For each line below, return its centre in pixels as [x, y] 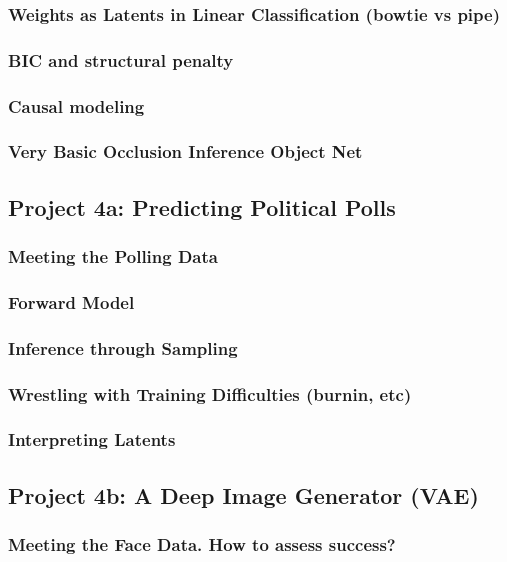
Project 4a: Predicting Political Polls [202, 206]
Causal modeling [76, 105]
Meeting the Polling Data [113, 256]
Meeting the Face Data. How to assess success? [202, 544]
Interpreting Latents [92, 439]
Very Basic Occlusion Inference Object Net [185, 151]
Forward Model [71, 301]
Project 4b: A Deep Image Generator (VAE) [243, 494]
